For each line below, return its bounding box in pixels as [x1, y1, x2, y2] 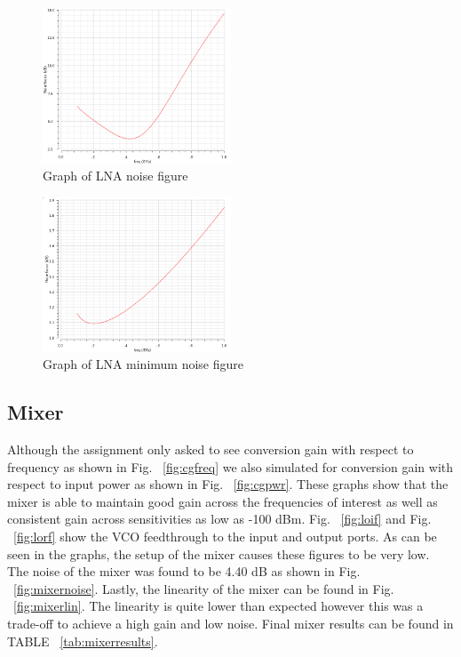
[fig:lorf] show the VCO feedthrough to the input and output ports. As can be [13, 527, 437, 545]
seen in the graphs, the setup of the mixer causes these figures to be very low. [7, 544, 430, 563]
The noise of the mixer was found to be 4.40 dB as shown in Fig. [7, 562, 361, 581]
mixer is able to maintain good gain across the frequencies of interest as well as [7, 492, 438, 510]
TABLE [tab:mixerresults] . [7, 631, 158, 650]
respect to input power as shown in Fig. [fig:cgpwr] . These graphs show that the [7, 475, 449, 493]
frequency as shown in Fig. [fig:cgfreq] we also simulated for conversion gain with [7, 457, 454, 476]
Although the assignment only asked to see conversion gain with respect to [7, 440, 414, 459]
